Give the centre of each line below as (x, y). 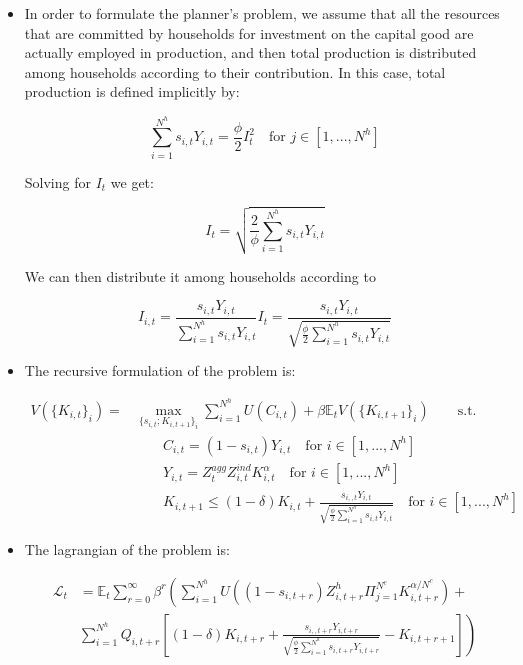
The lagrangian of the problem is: (127, 549)
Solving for (57, 181)
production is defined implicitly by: (132, 91)
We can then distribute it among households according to (200, 275)
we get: (132, 181)
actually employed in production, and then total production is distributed (250, 52)
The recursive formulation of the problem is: (160, 370)
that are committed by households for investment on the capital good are (249, 32)
